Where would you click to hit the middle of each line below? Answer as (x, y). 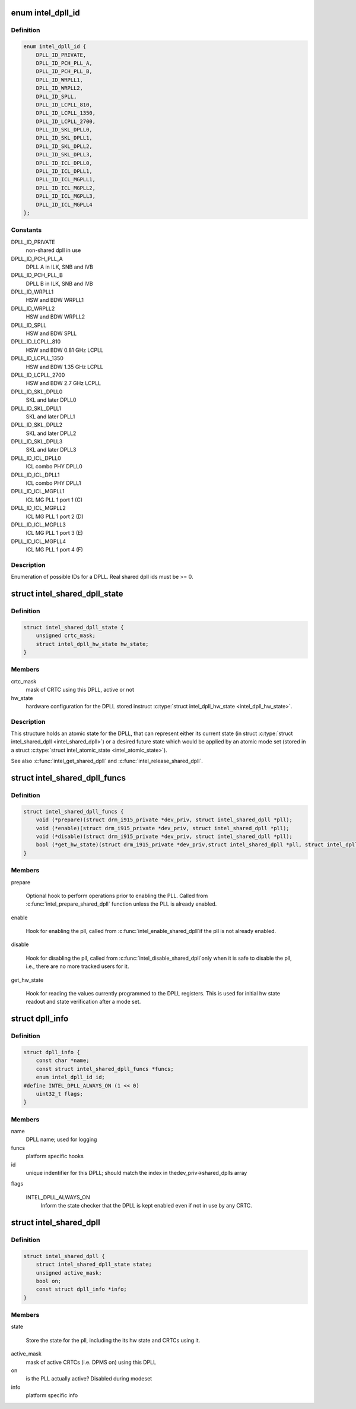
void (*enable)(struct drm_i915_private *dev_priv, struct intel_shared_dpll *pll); (163, 828)
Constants (26, 230)
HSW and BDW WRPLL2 (55, 317)
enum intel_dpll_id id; (70, 1077)
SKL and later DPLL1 (50, 417)
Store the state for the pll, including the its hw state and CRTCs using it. (113, 1340)
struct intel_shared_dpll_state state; (94, 1265)
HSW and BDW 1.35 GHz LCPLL (65, 367)
